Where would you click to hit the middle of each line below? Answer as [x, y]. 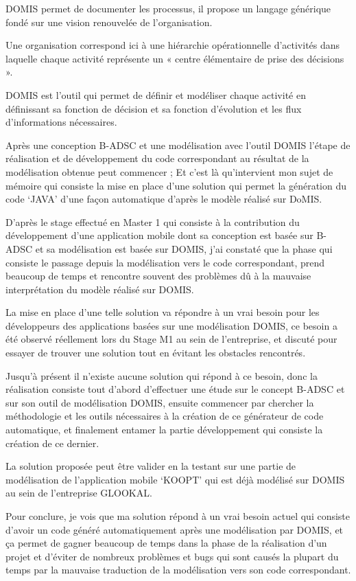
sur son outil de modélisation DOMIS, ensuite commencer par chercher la [160, 402]
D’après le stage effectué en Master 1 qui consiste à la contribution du [153, 221]
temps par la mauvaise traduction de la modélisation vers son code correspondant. [178, 570]
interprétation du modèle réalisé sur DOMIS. [100, 289]
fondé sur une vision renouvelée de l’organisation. [109, 22]
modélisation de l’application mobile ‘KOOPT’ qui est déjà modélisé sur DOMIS [175, 479]
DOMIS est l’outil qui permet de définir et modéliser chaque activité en [156, 94]
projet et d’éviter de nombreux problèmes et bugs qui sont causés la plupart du [172, 556]
